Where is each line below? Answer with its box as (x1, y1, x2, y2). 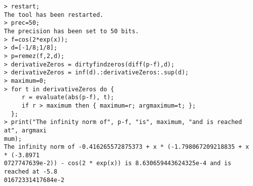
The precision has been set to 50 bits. (4, 27, 139, 35)
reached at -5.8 (4, 168, 58, 176)
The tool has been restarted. (4, 11, 104, 18)
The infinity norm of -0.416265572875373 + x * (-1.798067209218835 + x (4, 143, 249, 151)
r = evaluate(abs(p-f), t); (21, 94, 114, 101)
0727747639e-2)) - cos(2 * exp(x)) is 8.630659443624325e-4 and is (4, 160, 232, 167)
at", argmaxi (4, 126, 47, 134)
